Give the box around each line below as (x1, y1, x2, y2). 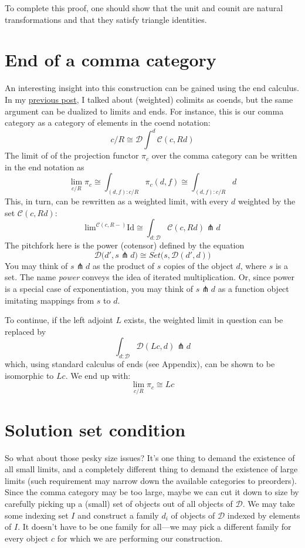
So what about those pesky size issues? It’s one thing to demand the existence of (5, 451, 295, 463)
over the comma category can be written (151, 149, 297, 162)
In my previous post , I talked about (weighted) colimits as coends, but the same (5, 93, 293, 105)
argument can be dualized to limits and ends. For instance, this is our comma (5, 105, 284, 117)
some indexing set (5, 509, 69, 521)
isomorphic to (5, 369, 54, 381)
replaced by (5, 325, 46, 337)
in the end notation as (5, 160, 84, 173)
